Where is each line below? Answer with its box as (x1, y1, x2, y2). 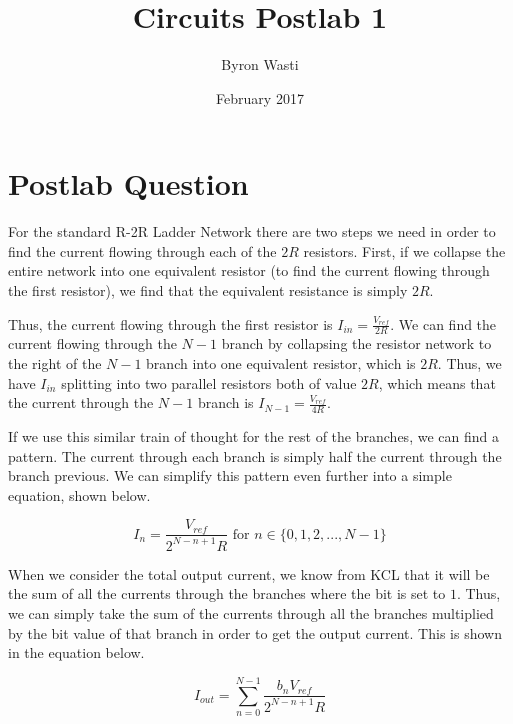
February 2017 (216, 87, 304, 108)
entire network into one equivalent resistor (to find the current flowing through (8, 260, 490, 281)
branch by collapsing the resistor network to (221, 333, 492, 354)
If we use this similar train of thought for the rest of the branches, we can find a (8, 426, 499, 447)
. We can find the (390, 313, 497, 334)
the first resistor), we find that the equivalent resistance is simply (8, 280, 408, 301)
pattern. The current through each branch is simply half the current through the (8, 445, 502, 466)
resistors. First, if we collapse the (303, 240, 506, 261)
